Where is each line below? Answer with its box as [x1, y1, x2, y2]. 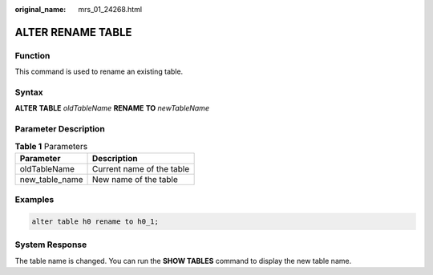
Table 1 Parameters [14, 140, 88, 152]
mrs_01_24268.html [78, 5, 143, 14]
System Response [14, 239, 87, 250]
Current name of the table [92, 163, 190, 174]
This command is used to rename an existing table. [14, 67, 184, 76]
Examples [14, 194, 55, 205]
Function [14, 50, 51, 61]
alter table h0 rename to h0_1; [31, 216, 160, 226]
